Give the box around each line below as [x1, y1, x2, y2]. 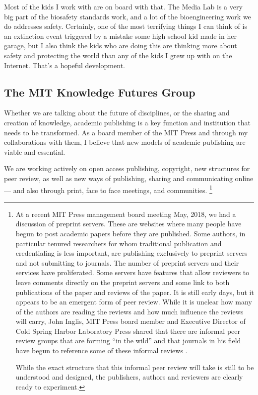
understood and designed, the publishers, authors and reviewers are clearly [15, 372, 243, 382]
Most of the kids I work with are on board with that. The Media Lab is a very [4, 1, 243, 11]
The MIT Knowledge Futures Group [4, 84, 195, 99]
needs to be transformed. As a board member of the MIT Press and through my [4, 127, 248, 137]
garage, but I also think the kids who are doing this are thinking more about [4, 40, 237, 51]
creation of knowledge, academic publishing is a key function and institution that [4, 117, 251, 127]
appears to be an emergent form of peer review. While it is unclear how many [15, 296, 252, 307]
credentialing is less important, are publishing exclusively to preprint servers [15, 248, 248, 258]
